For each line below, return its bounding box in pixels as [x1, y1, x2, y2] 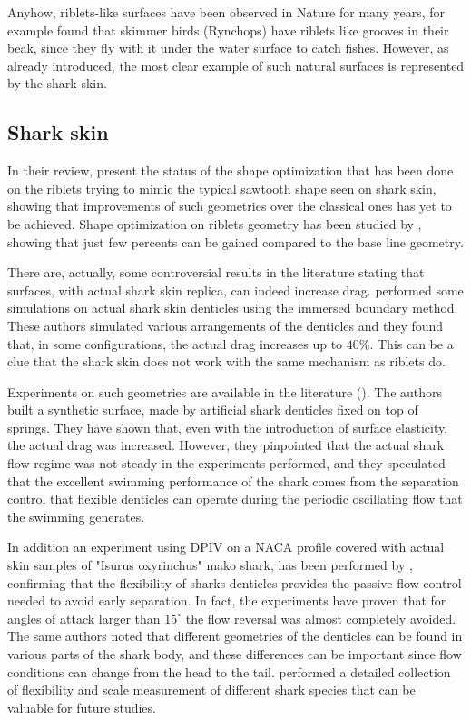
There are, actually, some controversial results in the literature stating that [7, 263, 425, 282]
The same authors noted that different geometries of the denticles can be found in [7, 626, 463, 645]
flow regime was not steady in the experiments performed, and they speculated [7, 454, 446, 473]
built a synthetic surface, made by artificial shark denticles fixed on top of [7, 400, 418, 419]
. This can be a [369, 334, 454, 353]
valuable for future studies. [7, 697, 156, 716]
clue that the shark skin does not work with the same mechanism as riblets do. [7, 352, 446, 371]
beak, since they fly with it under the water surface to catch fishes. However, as [7, 38, 449, 57]
